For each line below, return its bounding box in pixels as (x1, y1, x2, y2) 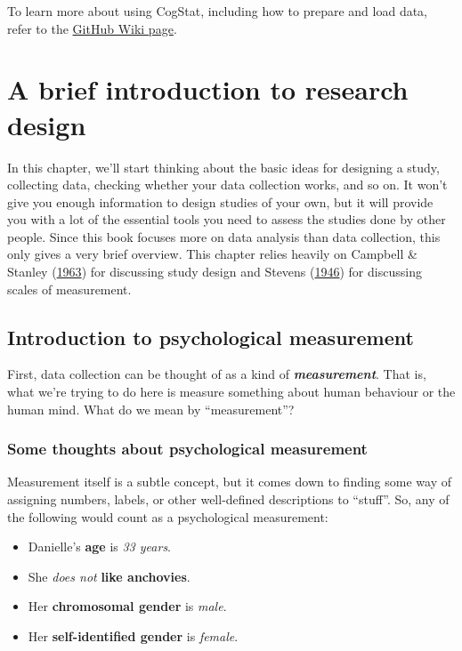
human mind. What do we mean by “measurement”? (7, 399, 295, 418)
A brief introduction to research (7, 71, 409, 108)
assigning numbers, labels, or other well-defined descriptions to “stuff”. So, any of (7, 490, 450, 509)
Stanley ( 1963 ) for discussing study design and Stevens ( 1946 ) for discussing (7, 262, 422, 281)
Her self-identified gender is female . (28, 627, 239, 646)
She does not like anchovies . (28, 567, 190, 585)
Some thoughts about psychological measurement (7, 438, 368, 460)
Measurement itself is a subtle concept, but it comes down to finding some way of (7, 472, 451, 491)
